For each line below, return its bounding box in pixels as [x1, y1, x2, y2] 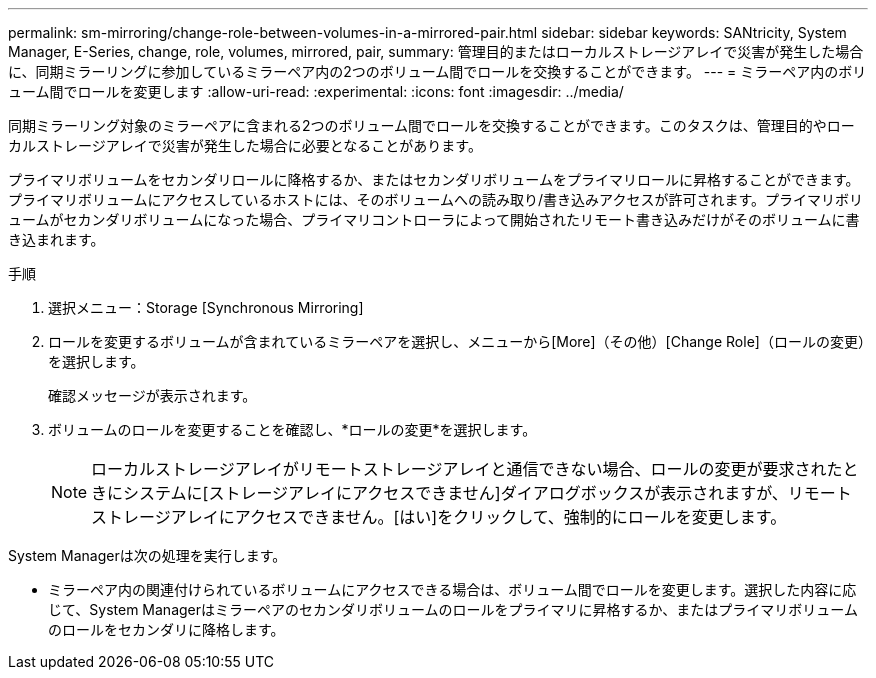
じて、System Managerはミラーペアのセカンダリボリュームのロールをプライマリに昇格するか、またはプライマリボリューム [48, 601, 858, 618]
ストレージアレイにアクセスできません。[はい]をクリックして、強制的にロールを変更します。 [91, 507, 787, 527]
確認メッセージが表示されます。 [48, 387, 257, 404]
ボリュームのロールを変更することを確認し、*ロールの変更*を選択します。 [48, 421, 537, 438]
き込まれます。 [8, 231, 105, 248]
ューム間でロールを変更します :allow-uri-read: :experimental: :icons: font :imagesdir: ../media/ [8, 83, 624, 100]
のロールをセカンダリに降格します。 [48, 621, 285, 638]
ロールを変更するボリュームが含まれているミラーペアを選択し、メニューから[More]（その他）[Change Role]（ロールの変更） [48, 333, 865, 350]
